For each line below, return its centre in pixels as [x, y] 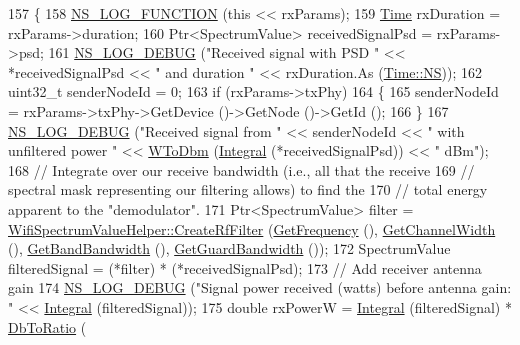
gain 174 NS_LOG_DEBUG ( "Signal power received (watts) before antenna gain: [260, 287]
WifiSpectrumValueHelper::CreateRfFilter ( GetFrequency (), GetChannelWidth [252, 228]
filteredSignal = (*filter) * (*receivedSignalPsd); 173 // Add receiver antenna [245, 267]
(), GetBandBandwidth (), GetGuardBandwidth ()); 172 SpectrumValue [229, 248]
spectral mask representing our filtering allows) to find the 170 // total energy [248, 189]
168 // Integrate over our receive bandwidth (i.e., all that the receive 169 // [241, 169]
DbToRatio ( [47, 326]
